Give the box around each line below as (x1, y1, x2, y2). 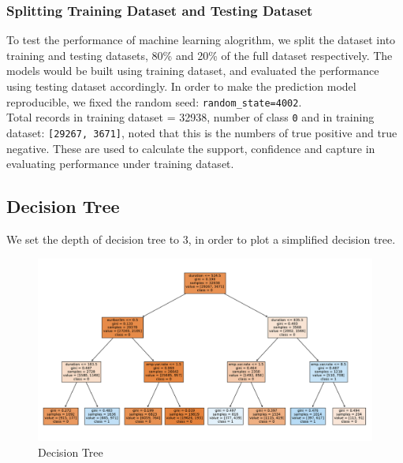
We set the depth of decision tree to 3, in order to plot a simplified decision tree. (6, 230, 396, 247)
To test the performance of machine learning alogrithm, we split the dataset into (6, 32, 396, 48)
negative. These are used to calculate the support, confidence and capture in (6, 140, 375, 156)
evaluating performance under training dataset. (6, 155, 234, 172)
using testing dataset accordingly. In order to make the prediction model (6, 78, 356, 94)
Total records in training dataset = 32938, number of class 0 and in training (6, 109, 375, 125)
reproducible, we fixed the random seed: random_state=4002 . (6, 93, 302, 110)
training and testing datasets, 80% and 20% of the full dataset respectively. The (6, 47, 393, 63)
